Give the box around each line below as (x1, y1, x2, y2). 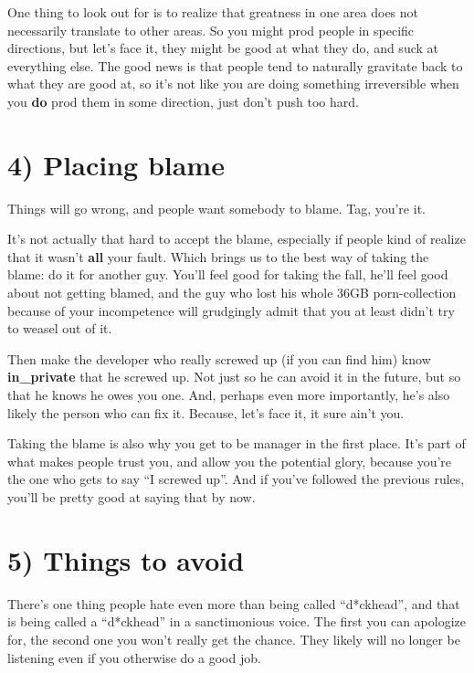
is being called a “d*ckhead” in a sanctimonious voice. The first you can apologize (7, 612, 466, 631)
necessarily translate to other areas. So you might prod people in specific (7, 20, 415, 39)
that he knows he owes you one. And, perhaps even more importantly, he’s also (7, 385, 450, 405)
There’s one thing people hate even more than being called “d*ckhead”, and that (7, 594, 460, 613)
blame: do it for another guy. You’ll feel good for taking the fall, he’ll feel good (7, 265, 448, 284)
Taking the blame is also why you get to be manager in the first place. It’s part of (7, 434, 466, 453)
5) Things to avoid (7, 541, 245, 578)
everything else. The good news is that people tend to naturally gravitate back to (7, 56, 463, 75)
